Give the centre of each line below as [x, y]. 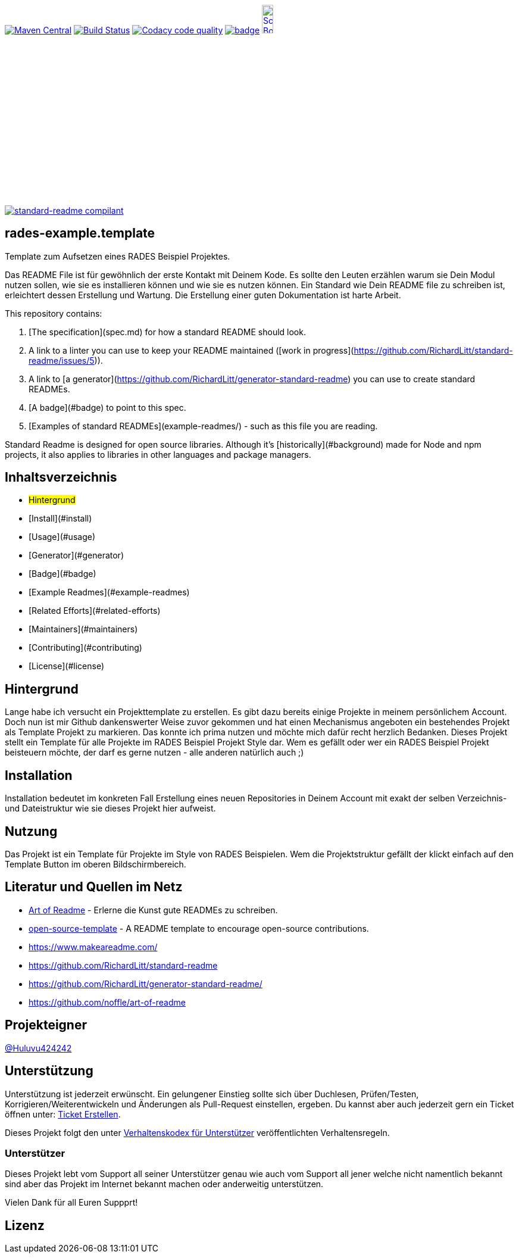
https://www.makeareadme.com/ [93, 947]
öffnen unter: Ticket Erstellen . [63, 1114]
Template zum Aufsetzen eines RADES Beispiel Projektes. [118, 256]
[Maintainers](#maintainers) [83, 629]
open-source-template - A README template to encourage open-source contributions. [199, 928]
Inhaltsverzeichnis [61, 477]
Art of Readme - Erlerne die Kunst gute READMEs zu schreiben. [153, 910]
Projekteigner [46, 1025]
